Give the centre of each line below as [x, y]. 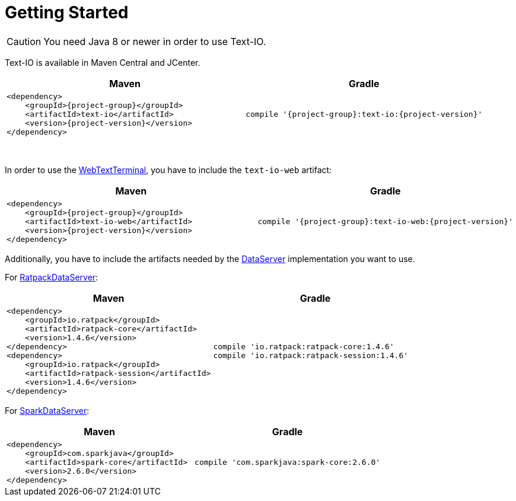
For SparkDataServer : [47, 410]
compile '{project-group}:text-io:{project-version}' [364, 114]
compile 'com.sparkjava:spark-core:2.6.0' [288, 462]
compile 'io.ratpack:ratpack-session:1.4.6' [311, 355]
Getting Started [67, 12]
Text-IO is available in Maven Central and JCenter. [103, 62]
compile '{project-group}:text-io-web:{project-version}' [385, 221]
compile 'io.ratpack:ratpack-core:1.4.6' [304, 346]
